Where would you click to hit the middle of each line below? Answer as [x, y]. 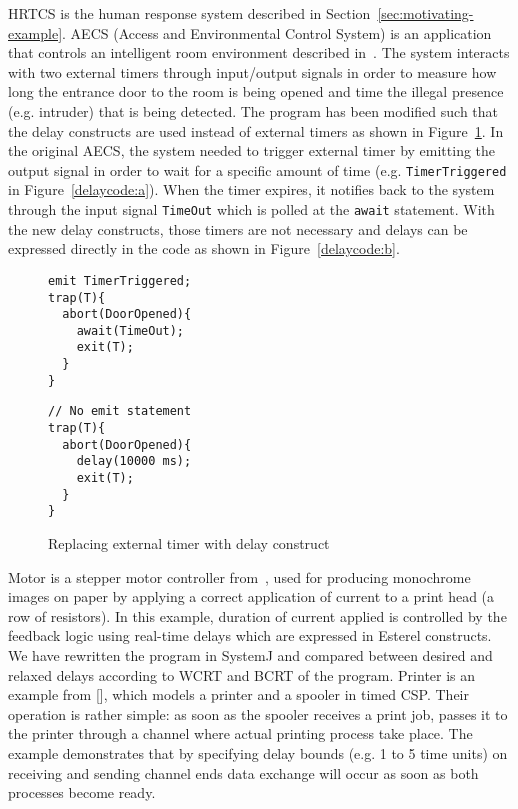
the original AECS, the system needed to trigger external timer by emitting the [252, 150]
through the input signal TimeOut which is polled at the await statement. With [251, 209]
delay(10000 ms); [134, 461]
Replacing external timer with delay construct [189, 543]
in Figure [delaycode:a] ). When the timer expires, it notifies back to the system [251, 189]
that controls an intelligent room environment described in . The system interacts [259, 52]
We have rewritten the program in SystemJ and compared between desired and [250, 655]
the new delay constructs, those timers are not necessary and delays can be [238, 228]
